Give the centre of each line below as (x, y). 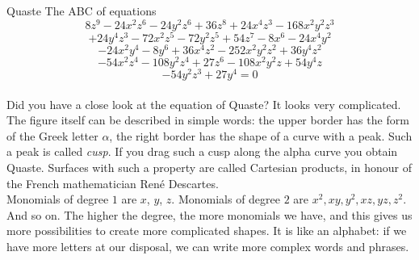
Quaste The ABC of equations (82, 10)
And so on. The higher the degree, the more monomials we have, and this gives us (209, 214)
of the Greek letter (52, 135)
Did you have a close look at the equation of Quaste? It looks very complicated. (204, 104)
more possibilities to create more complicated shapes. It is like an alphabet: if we (207, 231)
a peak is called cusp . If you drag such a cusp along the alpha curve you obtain (202, 151)
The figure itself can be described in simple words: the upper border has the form (208, 120)
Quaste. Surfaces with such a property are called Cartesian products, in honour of (209, 167)
